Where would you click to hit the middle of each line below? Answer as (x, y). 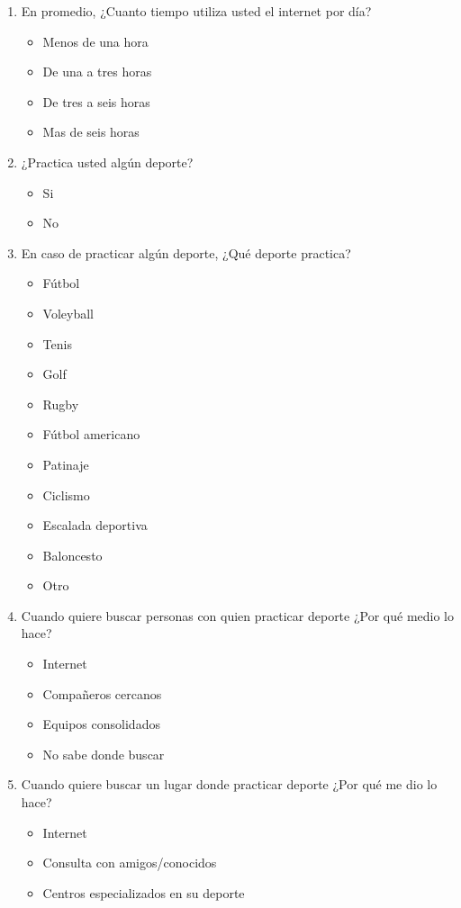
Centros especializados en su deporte (144, 892)
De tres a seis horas (96, 101)
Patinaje (66, 464)
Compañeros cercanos (102, 693)
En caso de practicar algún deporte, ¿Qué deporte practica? (186, 252)
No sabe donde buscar (104, 754)
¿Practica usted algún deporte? (107, 162)
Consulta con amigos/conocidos (130, 863)
